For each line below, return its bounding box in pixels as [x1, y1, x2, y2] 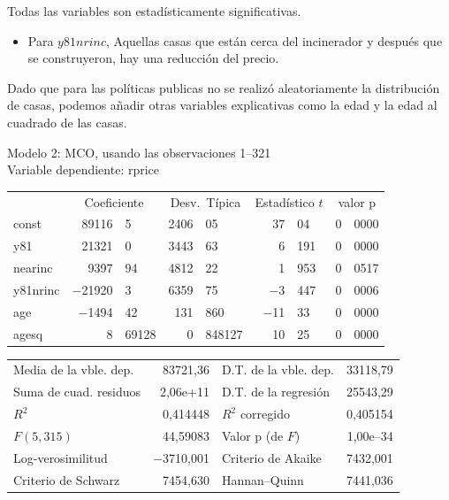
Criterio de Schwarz [13, 470, 120, 488]
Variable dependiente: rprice [7, 160, 160, 179]
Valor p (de [221, 426, 284, 444]
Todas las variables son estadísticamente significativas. [7, 2, 301, 19]
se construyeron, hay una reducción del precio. [27, 49, 279, 67]
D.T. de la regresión [221, 382, 330, 401]
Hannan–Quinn [221, 470, 304, 488]
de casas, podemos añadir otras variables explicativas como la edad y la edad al [7, 96, 438, 114]
